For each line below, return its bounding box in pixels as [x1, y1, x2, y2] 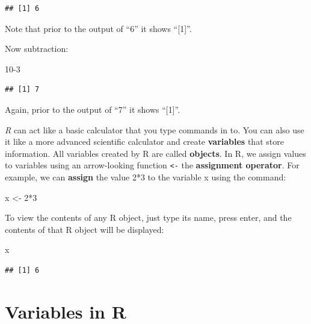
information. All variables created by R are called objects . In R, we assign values [5, 147, 306, 159]
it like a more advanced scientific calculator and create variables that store [5, 135, 284, 148]
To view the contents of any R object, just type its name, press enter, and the [5, 211, 292, 224]
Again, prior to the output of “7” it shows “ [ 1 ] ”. [5, 103, 180, 115]
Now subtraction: [5, 42, 69, 55]
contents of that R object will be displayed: [5, 223, 164, 235]
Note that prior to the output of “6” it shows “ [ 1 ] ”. [5, 22, 192, 34]
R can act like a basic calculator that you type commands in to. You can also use [5, 123, 304, 136]
